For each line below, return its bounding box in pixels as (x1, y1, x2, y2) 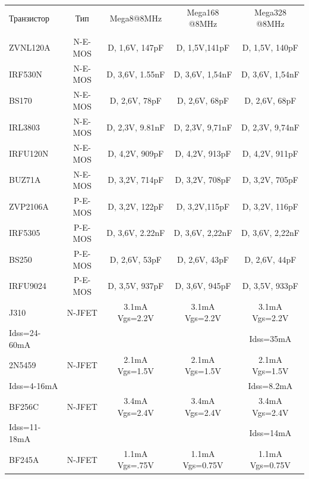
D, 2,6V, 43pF (176, 253, 229, 265)
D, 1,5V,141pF (176, 41, 230, 54)
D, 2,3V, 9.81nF (106, 120, 165, 133)
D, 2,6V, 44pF (244, 253, 297, 265)
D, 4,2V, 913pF (175, 147, 231, 159)
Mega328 (254, 5, 286, 18)
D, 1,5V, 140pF (242, 41, 298, 54)
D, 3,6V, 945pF (175, 279, 231, 292)
